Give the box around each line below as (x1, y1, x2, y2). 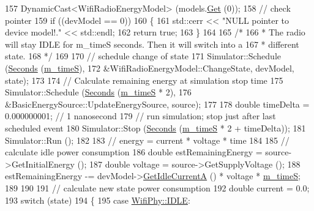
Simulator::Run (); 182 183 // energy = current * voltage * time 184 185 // (5, 133, 290, 146)
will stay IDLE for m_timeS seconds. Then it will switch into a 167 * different (5, 37, 299, 50)
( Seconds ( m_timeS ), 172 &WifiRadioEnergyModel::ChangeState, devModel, (5, 61, 294, 74)
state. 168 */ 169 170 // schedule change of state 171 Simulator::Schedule (5, 50, 281, 62)
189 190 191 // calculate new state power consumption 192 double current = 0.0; (5, 181, 310, 194)
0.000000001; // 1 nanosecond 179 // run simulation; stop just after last (5, 109, 276, 122)
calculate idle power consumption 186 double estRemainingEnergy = (5, 146, 263, 158)
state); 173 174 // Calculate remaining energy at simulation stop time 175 (5, 73, 283, 86)
